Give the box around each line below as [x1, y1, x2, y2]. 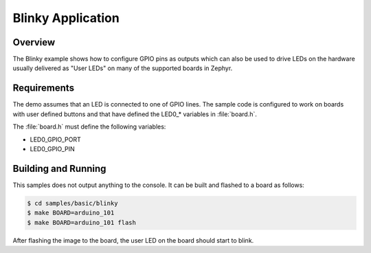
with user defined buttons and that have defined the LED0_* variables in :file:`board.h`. [12, 110, 258, 118]
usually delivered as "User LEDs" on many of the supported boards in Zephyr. [12, 64, 233, 72]
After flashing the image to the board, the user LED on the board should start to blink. [12, 236, 254, 244]
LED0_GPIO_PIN [30, 144, 75, 153]
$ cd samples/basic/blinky [27, 199, 118, 207]
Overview [12, 36, 56, 48]
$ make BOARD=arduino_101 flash [27, 219, 137, 226]
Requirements [12, 82, 75, 94]
